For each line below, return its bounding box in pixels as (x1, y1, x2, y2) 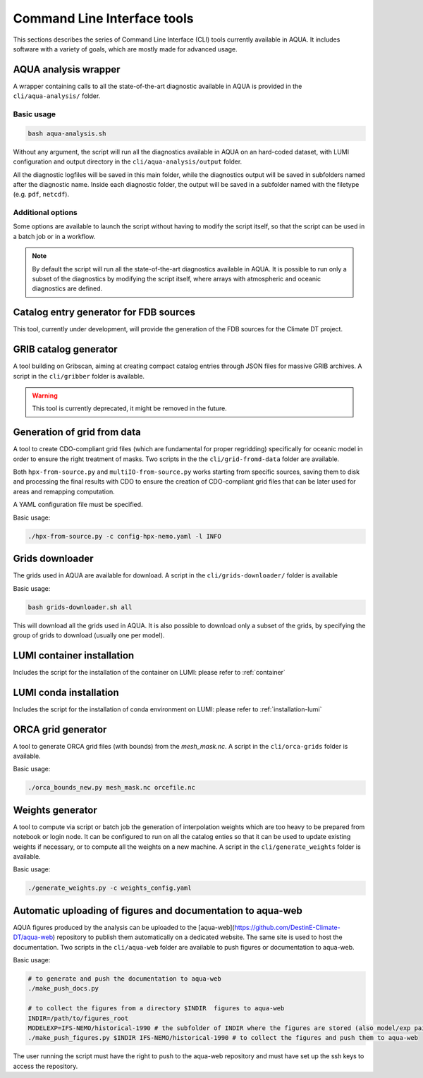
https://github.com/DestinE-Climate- (234, 923, 341, 931)
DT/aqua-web (13, 933, 53, 941)
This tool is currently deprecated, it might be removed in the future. (32, 404, 227, 412)
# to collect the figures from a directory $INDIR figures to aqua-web (27, 1005, 285, 1012)
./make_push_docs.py (27, 984, 99, 993)
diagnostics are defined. (32, 284, 103, 293)
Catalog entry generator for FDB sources (13, 307, 196, 319)
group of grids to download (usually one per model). (13, 631, 165, 639)
